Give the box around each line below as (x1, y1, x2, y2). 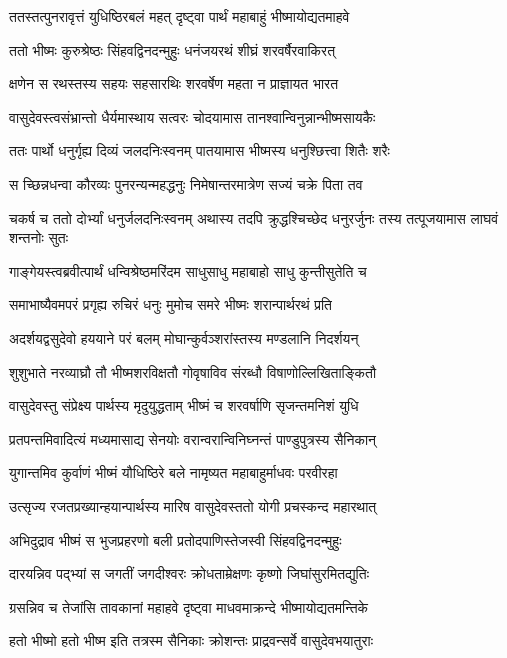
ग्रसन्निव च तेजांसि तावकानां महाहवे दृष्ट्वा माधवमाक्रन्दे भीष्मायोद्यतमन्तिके (9, 596, 369, 617)
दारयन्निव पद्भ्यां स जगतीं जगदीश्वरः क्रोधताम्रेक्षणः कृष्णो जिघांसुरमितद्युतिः (9, 563, 369, 584)
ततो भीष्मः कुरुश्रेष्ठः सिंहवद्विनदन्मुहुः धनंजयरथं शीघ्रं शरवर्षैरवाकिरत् (9, 39, 336, 60)
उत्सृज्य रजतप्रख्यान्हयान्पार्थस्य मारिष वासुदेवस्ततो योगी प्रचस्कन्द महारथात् (9, 495, 377, 516)
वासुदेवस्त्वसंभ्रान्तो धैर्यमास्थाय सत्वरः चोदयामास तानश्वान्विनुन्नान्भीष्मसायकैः (9, 106, 376, 127)
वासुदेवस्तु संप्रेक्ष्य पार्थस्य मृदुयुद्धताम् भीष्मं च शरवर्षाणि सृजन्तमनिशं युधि (9, 395, 359, 416)
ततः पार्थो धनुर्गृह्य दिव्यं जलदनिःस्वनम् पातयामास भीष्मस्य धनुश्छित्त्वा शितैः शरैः (9, 140, 390, 161)
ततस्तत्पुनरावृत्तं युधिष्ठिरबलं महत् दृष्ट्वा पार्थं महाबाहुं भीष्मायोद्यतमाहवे (9, 6, 350, 26)
